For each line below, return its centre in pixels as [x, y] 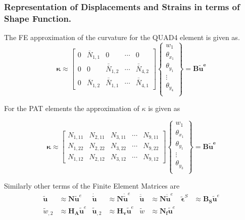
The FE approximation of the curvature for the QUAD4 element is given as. [122, 37]
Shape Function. [38, 18]
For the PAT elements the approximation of [72, 108]
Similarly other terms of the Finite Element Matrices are [92, 185]
